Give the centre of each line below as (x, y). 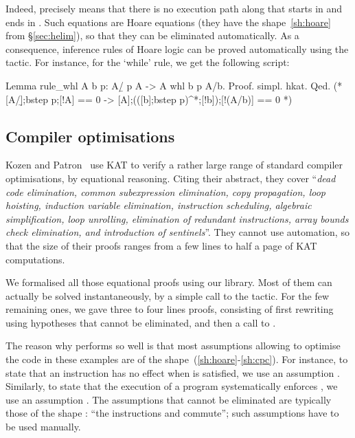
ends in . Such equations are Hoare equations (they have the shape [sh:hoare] (168, 22)
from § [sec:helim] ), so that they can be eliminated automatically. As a (152, 35)
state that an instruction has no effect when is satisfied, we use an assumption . (173, 372)
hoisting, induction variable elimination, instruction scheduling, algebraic (159, 205)
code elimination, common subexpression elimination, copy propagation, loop (165, 191)
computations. (35, 259)
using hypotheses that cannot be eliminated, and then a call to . (141, 322)
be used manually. (43, 427)
